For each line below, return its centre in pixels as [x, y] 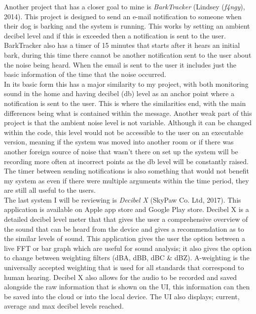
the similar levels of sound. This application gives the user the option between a [125, 238]
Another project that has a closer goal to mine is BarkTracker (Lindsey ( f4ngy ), [125, 6]
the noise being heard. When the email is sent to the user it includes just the [120, 64]
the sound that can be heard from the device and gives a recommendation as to [124, 228]
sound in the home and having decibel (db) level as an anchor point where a [119, 93]
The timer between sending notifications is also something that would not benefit [127, 171]
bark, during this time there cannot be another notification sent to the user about [128, 54]
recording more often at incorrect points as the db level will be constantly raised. [126, 161]
